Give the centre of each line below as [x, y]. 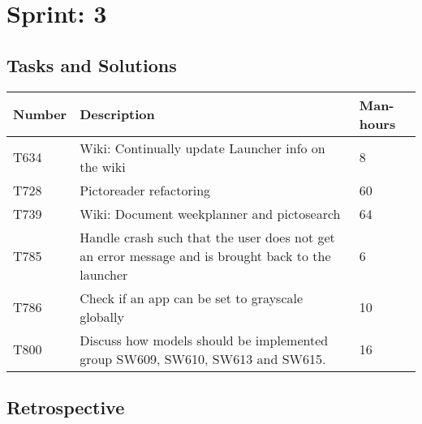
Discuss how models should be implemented [204, 340]
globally [102, 316]
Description [117, 114]
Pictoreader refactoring [145, 190]
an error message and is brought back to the [205, 255]
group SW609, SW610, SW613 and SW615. [203, 358]
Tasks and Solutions [92, 64]
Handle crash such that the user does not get [207, 237]
